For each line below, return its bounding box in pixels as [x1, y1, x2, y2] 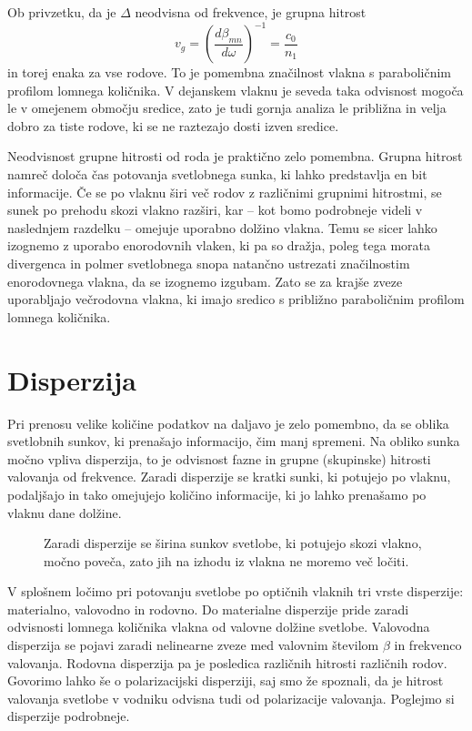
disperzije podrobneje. [7, 706, 130, 726]
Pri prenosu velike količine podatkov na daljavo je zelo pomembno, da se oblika [7, 413, 449, 432]
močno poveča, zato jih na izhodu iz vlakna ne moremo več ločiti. [44, 551, 409, 570]
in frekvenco [394, 635, 462, 655]
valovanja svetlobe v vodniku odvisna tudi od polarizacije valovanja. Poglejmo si [7, 688, 455, 707]
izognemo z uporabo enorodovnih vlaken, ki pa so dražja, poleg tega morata [7, 236, 430, 255]
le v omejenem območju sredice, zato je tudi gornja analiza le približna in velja [7, 98, 447, 117]
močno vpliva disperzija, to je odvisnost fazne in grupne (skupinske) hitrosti [7, 449, 431, 468]
